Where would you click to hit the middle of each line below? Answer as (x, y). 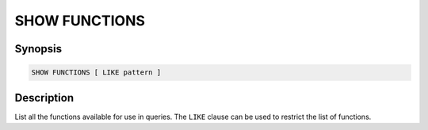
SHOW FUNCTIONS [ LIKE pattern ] (96, 73)
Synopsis (38, 49)
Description (44, 98)
